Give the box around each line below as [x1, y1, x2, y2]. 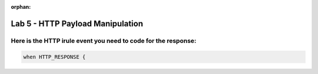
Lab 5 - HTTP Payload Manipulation [11, 18, 144, 29]
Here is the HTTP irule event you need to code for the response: [11, 36, 197, 45]
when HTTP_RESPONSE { [23, 53, 86, 60]
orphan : [11, 4, 31, 10]
